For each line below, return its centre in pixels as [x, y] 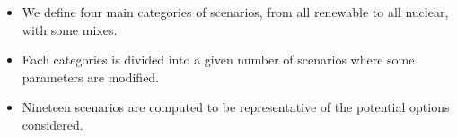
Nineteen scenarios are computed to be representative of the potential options [236, 107]
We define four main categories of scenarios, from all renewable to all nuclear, [235, 12]
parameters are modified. [91, 77]
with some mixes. [70, 29]
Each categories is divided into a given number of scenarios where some [218, 60]
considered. [53, 124]
